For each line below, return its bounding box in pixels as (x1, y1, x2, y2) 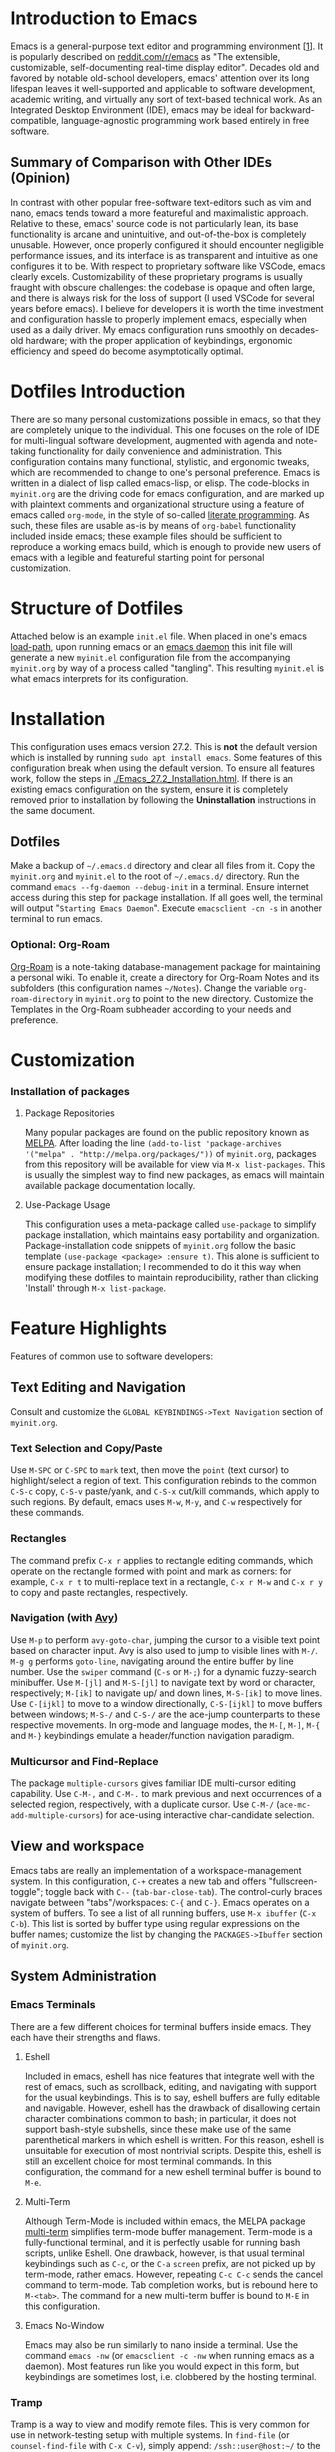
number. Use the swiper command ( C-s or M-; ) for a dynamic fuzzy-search (10, 1665, 317, 1677)
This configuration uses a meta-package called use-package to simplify (24, 1218, 317, 1231)
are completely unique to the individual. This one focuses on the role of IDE (10, 423, 320, 436)
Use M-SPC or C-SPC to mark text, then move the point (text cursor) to (10, 1464, 290, 1476)
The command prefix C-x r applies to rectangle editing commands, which (10, 1554, 314, 1566)
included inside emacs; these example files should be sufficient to (10, 530, 283, 542)
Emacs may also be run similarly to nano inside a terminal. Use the (24, 2338, 298, 2351)
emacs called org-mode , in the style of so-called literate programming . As (10, 508, 310, 521)
